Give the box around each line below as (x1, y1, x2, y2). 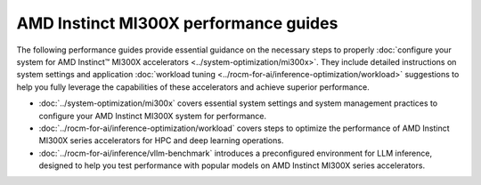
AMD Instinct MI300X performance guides (16, 13, 338, 33)
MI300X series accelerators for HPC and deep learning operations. (38, 135, 284, 146)
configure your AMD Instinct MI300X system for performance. (38, 110, 267, 121)
